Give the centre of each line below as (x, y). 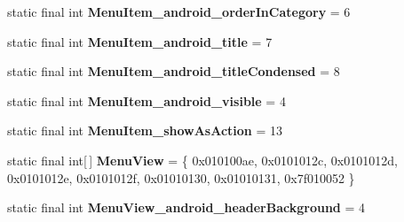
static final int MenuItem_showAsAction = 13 (145, 130)
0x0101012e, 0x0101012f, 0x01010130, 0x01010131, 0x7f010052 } (181, 177)
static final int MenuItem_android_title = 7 (140, 41)
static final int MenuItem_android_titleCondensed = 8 (174, 71)
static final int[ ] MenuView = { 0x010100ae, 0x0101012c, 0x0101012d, (202, 160)
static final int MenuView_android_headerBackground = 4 (186, 207)
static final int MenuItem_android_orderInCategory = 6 (179, 11)
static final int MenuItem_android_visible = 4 (147, 100)
